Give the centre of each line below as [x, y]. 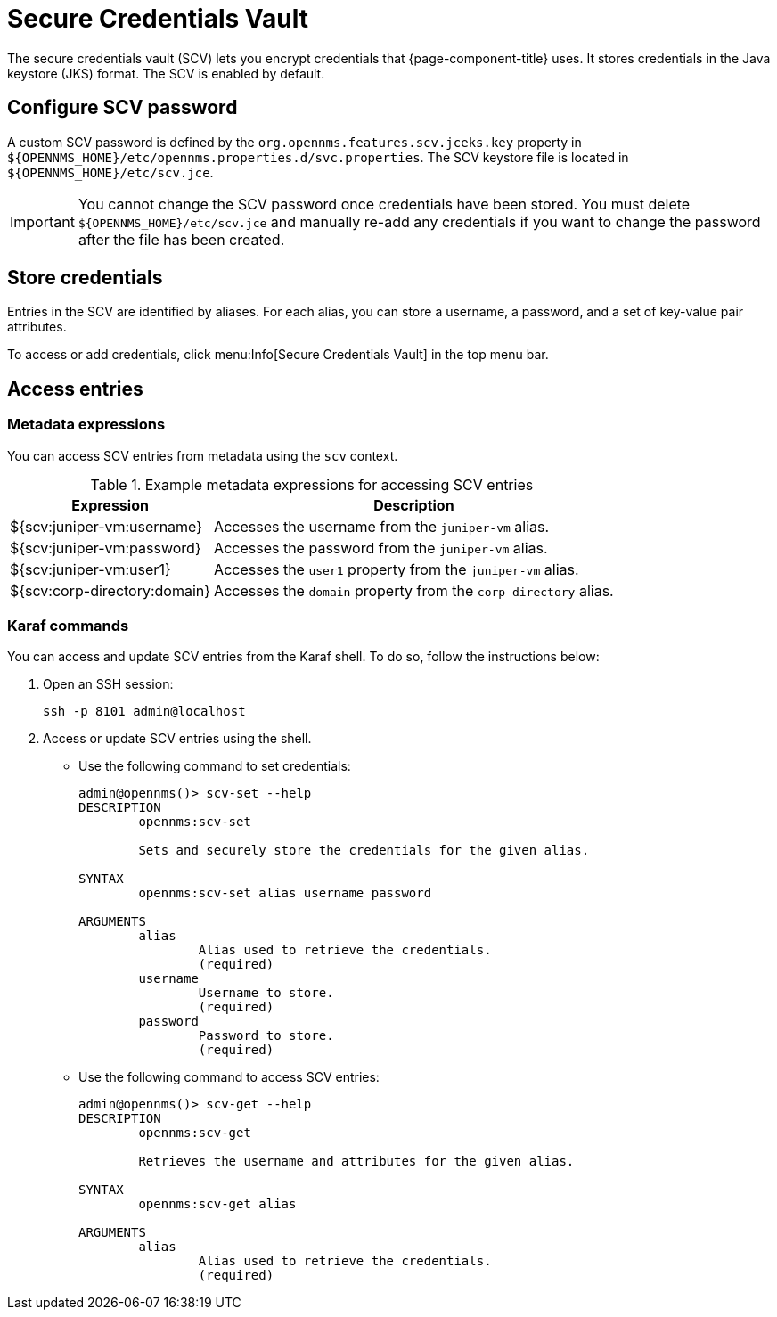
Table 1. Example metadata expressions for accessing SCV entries [312, 484]
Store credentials [85, 278]
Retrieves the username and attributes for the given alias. [356, 1162]
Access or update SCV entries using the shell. [177, 739]
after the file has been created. [181, 239]
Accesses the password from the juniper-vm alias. [381, 548]
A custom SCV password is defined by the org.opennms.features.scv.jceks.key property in [294, 142]
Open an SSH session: [108, 684]
